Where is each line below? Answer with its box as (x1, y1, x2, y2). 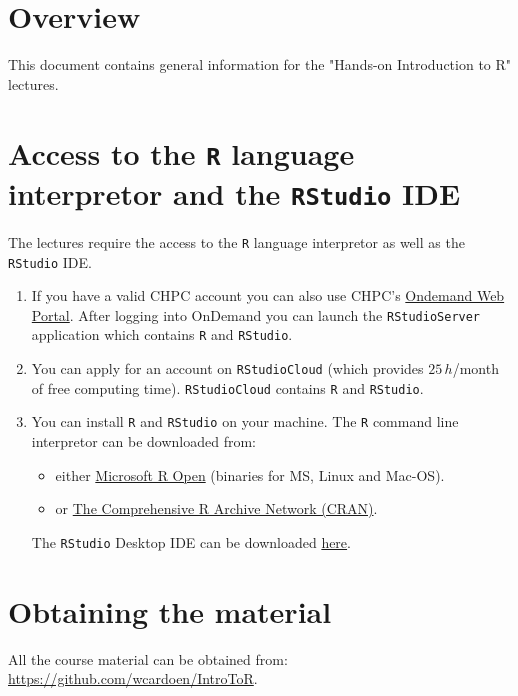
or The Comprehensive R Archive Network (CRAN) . (55, 498, 378, 519)
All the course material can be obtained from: (8, 648, 288, 669)
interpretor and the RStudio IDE (8, 172, 461, 213)
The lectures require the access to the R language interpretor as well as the (8, 231, 465, 252)
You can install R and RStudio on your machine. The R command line (31, 411, 459, 432)
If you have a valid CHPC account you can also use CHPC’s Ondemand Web (31, 285, 505, 306)
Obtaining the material (8, 590, 332, 631)
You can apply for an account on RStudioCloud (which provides (31, 358, 424, 379)
